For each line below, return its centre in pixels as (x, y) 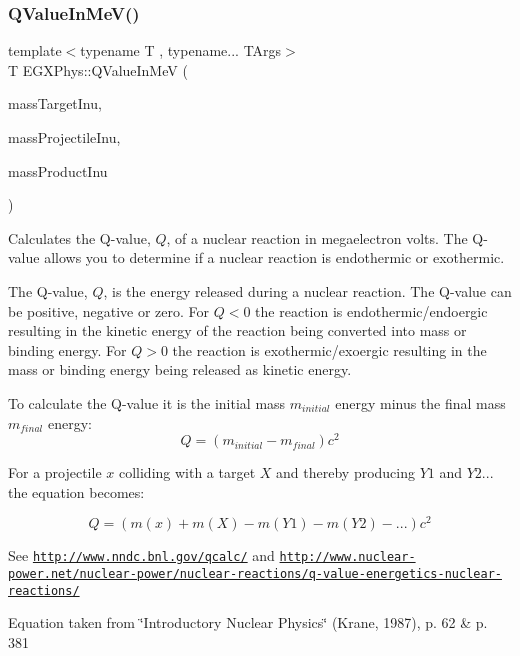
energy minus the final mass (420, 402)
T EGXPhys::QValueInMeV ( (98, 69)
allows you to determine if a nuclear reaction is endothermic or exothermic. (274, 257)
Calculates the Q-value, (79, 237)
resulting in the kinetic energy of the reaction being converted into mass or (237, 330)
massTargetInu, (55, 103)
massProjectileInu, (64, 137)
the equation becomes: (76, 491)
